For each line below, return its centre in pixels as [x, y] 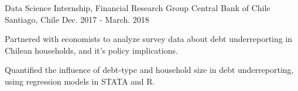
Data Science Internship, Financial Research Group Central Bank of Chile [138, 8]
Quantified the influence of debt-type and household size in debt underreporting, [149, 70]
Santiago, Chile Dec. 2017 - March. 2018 [77, 19]
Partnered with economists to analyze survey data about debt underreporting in [149, 39]
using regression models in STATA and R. [80, 81]
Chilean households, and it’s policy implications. [91, 50]
